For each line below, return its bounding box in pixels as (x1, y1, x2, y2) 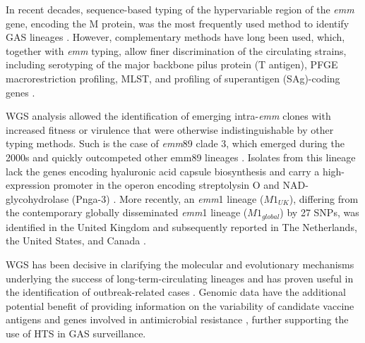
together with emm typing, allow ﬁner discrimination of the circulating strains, (6, 43, 347, 58)
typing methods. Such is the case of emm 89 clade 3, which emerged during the (6, 136, 345, 151)
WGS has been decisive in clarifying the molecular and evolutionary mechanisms (6, 256, 354, 271)
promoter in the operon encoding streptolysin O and (53, 177, 280, 192)
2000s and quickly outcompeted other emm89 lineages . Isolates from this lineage (6, 149, 356, 164)
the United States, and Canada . (6, 233, 146, 248)
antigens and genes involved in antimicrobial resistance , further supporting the (6, 312, 349, 327)
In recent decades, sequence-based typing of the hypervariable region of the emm (6, 2, 354, 16)
